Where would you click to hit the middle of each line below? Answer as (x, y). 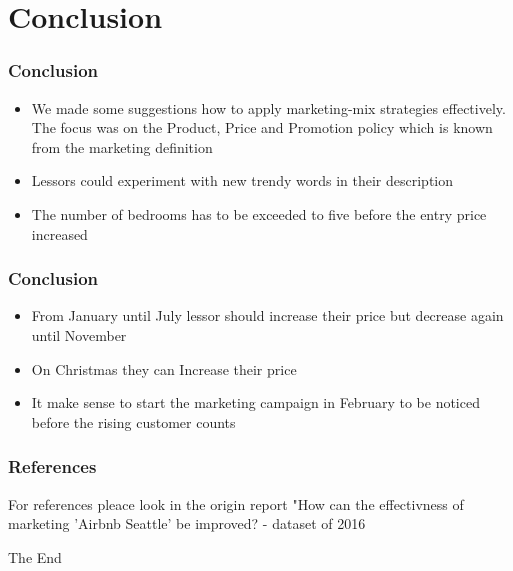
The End (35, 556)
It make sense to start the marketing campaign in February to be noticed (255, 402)
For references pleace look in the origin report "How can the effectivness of (236, 503)
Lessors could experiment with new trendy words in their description (242, 180)
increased (59, 233)
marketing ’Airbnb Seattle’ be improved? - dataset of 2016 (187, 523)
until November (79, 334)
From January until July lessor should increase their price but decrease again (267, 315)
